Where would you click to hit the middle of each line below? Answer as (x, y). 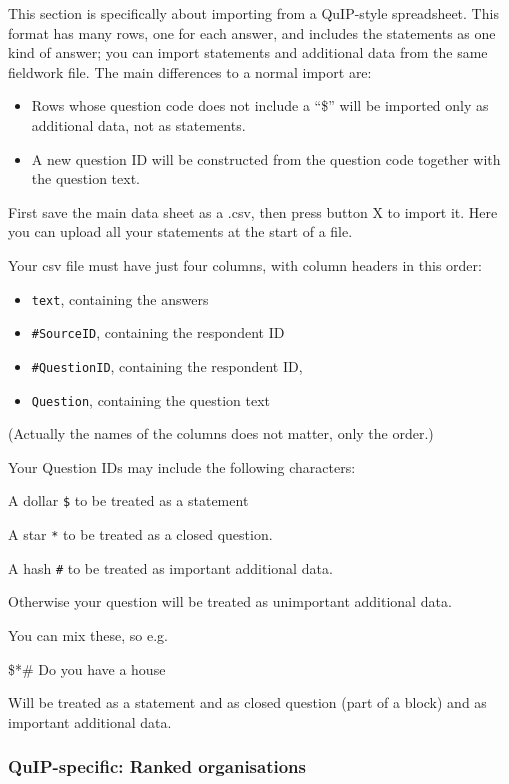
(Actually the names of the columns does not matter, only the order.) (221, 433)
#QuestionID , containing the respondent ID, (167, 365)
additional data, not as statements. (138, 124)
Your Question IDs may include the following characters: (182, 466)
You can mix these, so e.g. (88, 634)
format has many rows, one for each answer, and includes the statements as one (252, 32)
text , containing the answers (120, 298)
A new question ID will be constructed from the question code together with (266, 158)
